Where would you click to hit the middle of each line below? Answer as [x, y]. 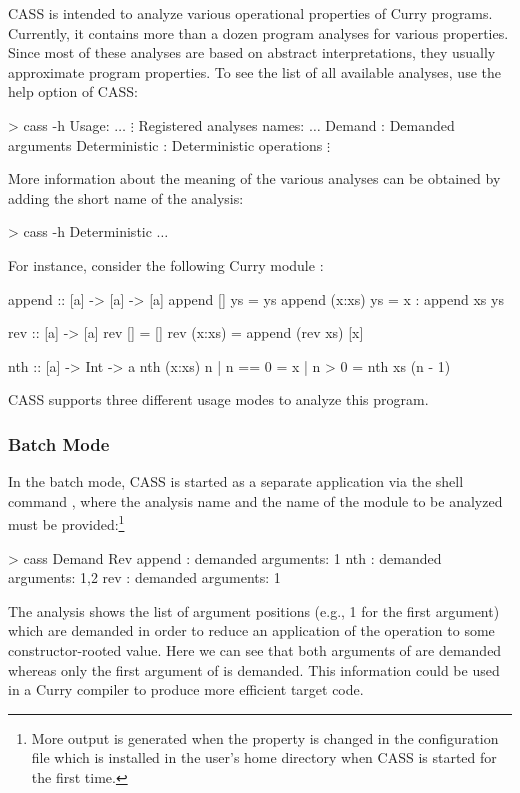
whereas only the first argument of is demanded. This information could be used [254, 669]
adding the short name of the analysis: [126, 197]
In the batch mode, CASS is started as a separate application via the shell [236, 481]
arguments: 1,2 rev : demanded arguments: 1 [144, 577]
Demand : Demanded [390, 124]
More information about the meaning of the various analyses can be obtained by [254, 178]
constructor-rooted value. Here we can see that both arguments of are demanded [255, 649]
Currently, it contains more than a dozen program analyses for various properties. [258, 32]
